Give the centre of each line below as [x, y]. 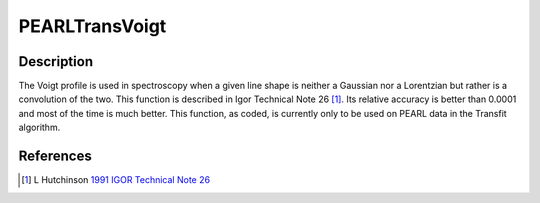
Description [56, 61]
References [55, 156]
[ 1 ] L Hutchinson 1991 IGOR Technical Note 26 [115, 180]
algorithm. [39, 127]
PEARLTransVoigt [92, 26]
